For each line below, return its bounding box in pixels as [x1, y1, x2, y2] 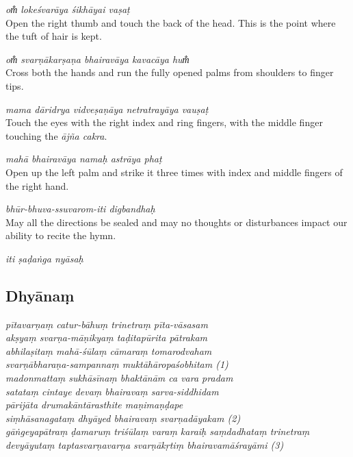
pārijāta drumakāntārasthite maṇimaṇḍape [5, 397, 183, 412]
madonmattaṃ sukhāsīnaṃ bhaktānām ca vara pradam [5, 371, 233, 385]
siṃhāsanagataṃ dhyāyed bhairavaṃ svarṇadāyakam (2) [5, 410, 241, 425]
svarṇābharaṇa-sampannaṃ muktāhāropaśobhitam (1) [5, 357, 228, 371]
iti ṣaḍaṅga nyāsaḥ [5, 251, 83, 265]
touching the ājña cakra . [5, 128, 107, 143]
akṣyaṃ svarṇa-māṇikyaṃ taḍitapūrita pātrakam [5, 330, 208, 345]
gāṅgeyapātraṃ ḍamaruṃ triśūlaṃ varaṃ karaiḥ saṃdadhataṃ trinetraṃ [5, 424, 310, 439]
